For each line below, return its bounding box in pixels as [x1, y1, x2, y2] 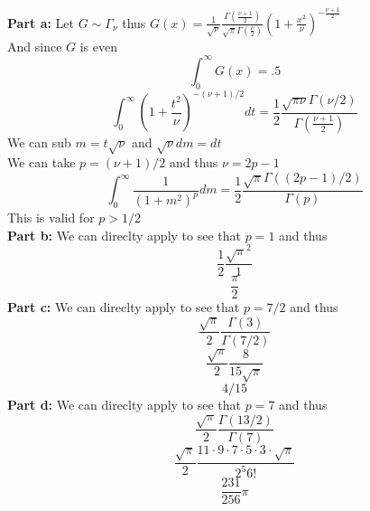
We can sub [7, 132, 71, 151]
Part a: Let [7, 13, 75, 32]
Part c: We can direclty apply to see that [7, 298, 240, 317]
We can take [7, 153, 76, 172]
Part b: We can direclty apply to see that [7, 225, 241, 244]
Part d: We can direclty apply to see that [7, 394, 241, 413]
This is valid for [7, 208, 95, 227]
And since [7, 36, 62, 55]
